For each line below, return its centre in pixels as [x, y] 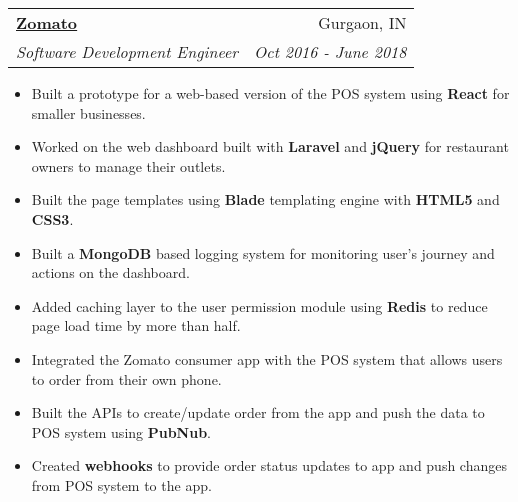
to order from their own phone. [126, 378]
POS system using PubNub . [121, 431]
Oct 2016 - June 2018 [330, 51]
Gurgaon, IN [362, 22]
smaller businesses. [88, 112]
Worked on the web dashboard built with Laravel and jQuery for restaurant [270, 146]
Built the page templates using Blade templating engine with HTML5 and [265, 199]
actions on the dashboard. [110, 272]
